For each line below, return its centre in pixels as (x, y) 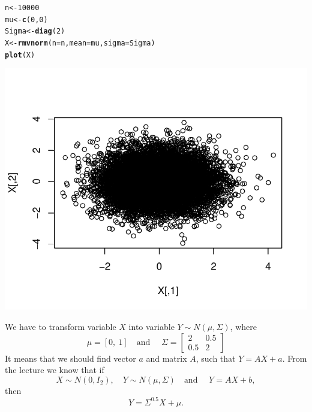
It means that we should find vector (70, 358)
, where (243, 327)
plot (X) (20, 55)
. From (295, 358)
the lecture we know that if (55, 370)
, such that (216, 358)
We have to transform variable (61, 327)
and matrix (166, 358)
